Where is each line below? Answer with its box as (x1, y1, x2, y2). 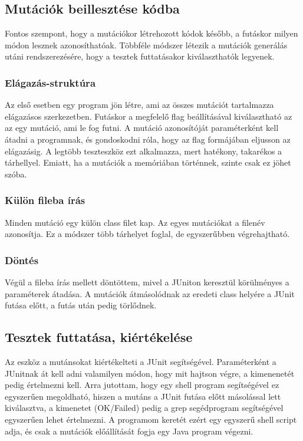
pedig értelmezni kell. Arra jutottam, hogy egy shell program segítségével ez (5, 379, 279, 391)
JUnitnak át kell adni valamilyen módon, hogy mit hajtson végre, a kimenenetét (5, 367, 295, 379)
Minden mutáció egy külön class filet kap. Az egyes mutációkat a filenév (5, 216, 265, 228)
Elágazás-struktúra (5, 75, 96, 90)
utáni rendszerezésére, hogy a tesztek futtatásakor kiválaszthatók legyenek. (5, 50, 275, 62)
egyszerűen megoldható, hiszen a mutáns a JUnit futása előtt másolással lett (5, 390, 281, 402)
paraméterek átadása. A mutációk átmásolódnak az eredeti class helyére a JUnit (5, 287, 295, 300)
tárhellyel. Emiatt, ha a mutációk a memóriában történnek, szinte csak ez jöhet (5, 156, 291, 169)
